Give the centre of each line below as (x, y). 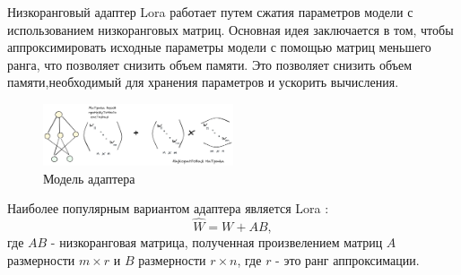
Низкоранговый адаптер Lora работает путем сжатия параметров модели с (210, 12)
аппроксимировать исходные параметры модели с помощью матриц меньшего (219, 47)
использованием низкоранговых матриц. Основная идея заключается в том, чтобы (230, 29)
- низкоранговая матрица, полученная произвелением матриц (217, 242)
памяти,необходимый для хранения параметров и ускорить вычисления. (203, 82)
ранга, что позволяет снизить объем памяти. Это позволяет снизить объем (210, 64)
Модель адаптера (89, 178)
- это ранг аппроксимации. (348, 259)
